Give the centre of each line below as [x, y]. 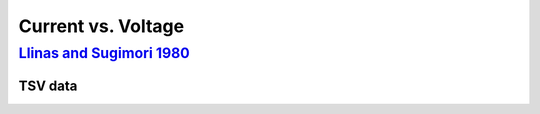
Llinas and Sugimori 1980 [104, 53]
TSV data [48, 85]
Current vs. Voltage [101, 26]
